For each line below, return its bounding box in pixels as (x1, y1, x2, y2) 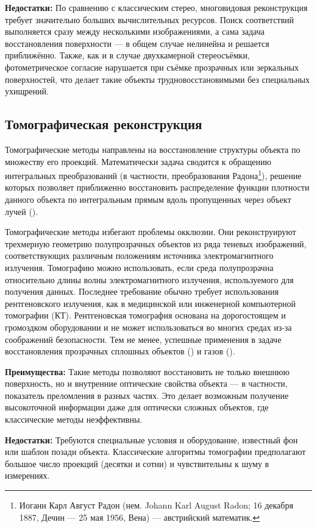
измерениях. (5, 469, 50, 482)
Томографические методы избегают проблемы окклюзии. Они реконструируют (5, 225, 296, 238)
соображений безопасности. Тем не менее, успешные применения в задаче (5, 333, 282, 345)
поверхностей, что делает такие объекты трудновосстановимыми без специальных (5, 72, 310, 85)
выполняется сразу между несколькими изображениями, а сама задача (5, 25, 265, 38)
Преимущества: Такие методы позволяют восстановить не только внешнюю (5, 365, 290, 378)
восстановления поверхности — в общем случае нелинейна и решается (5, 37, 269, 49)
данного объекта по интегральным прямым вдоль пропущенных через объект (5, 192, 291, 205)
